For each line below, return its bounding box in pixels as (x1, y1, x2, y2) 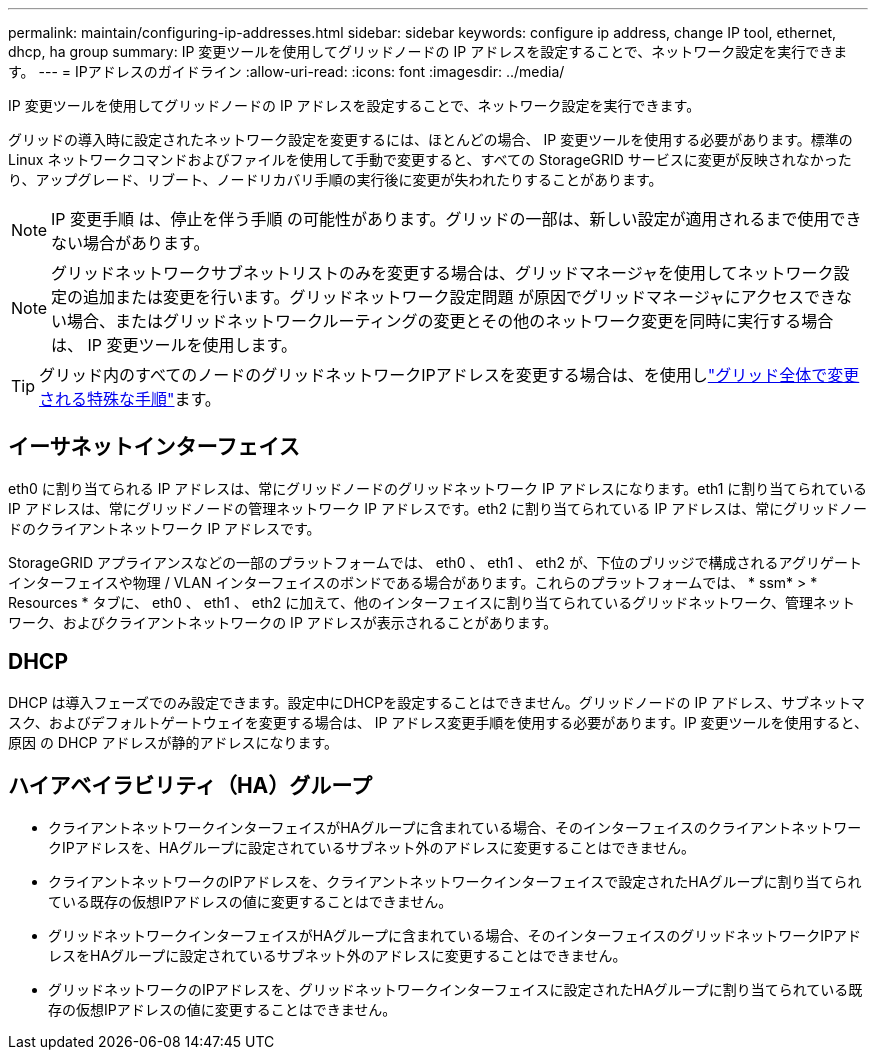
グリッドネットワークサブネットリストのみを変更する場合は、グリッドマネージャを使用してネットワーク (51, 263, 834, 283)
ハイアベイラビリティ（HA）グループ (8, 773, 373, 799)
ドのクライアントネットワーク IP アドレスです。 (8, 519, 321, 537)
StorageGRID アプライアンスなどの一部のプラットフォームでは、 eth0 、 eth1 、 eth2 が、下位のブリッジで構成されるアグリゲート (8, 553, 862, 571)
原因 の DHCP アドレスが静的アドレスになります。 (8, 733, 339, 751)
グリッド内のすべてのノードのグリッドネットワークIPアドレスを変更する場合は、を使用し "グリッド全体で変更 (39, 365, 860, 385)
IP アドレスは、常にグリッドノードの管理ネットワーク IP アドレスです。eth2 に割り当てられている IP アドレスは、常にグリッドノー (8, 499, 867, 517)
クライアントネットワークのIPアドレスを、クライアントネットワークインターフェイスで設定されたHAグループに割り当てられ (48, 872, 862, 890)
